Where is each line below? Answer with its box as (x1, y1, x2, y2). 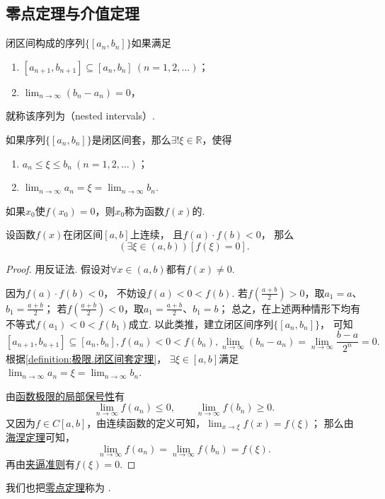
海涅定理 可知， (6, 430, 75, 444)
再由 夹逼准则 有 (6, 456, 75, 471)
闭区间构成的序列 (6, 35, 85, 50)
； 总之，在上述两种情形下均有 (218, 300, 361, 315)
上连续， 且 (130, 227, 183, 242)
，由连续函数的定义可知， (86, 415, 206, 430)
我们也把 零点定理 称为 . (6, 480, 111, 495)
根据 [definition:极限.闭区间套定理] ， (6, 351, 167, 365)
